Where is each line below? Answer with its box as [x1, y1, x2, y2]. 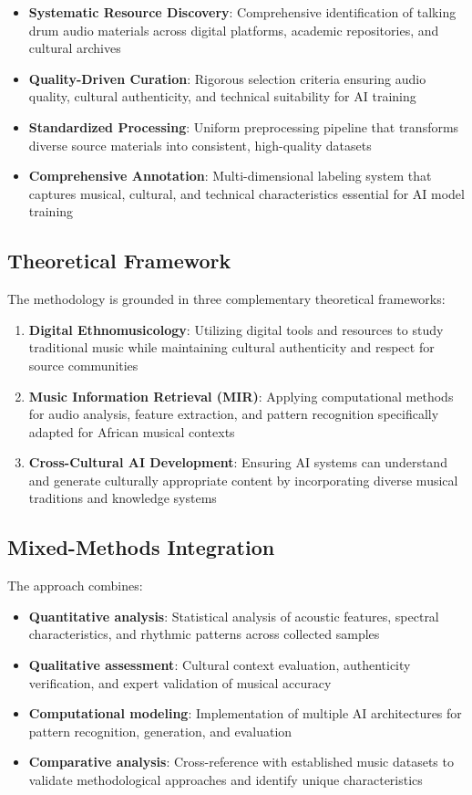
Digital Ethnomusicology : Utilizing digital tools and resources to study [28, 319, 444, 339]
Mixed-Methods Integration [7, 533, 275, 561]
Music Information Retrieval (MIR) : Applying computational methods [28, 386, 454, 405]
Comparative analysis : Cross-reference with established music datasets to [28, 752, 454, 771]
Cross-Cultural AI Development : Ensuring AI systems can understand [28, 453, 447, 472]
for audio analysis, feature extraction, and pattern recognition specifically [28, 404, 439, 424]
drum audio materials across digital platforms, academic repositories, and [28, 20, 439, 39]
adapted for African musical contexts [28, 422, 235, 441]
